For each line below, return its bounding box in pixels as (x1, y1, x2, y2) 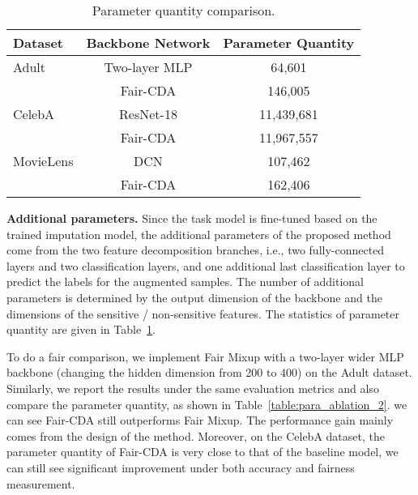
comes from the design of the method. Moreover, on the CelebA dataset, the (6, 427, 385, 444)
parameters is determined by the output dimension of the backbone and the (6, 288, 382, 305)
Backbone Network (86, 33, 211, 52)
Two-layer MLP (104, 58, 193, 76)
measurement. (6, 475, 75, 492)
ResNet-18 (119, 105, 177, 123)
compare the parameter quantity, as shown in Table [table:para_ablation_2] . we (6, 395, 407, 412)
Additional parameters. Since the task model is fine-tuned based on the (6, 210, 377, 226)
